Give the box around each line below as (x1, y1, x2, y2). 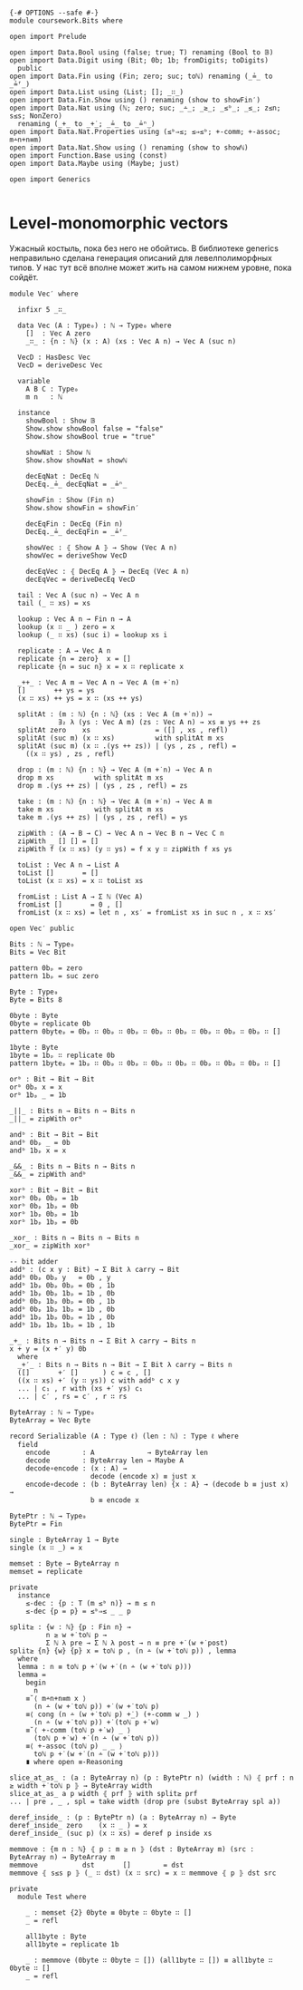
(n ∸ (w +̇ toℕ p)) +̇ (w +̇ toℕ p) (33, 1702, 160, 1711)
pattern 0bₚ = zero (9, 963, 83, 973)
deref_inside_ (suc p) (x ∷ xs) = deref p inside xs (9, 1829, 213, 1838)
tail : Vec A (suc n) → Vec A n (17, 590, 140, 599)
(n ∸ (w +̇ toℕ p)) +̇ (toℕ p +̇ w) (33, 1717, 160, 1727)
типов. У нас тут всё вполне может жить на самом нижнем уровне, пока (9, 262, 292, 273)
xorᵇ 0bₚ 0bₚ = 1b (9, 1193, 79, 1202)
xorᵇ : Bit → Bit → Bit (9, 1185, 99, 1195)
